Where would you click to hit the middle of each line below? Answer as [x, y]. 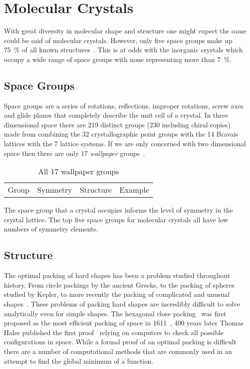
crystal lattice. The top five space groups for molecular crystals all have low [116, 219]
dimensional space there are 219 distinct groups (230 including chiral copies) [117, 124]
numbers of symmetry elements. [51, 229]
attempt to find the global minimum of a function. [79, 361]
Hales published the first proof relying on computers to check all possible [114, 332]
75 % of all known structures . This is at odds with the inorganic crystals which [124, 50]
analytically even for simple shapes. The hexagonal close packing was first [115, 313]
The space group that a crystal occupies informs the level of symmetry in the [118, 210]
